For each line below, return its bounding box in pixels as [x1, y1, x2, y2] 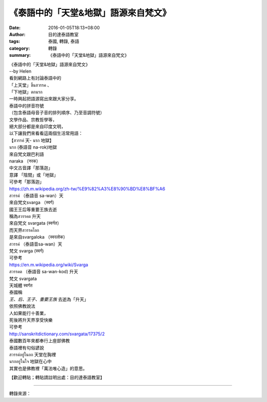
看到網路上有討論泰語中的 [9, 75, 61, 81]
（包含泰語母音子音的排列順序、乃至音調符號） [9, 110, 105, 116]
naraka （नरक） [9, 158, 41, 164]
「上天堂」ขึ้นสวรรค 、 [9, 82, 52, 88]
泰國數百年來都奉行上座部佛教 [9, 338, 70, 344]
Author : [9, 31, 26, 37]
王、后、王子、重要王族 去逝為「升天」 [9, 296, 89, 302]
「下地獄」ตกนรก [9, 89, 43, 95]
